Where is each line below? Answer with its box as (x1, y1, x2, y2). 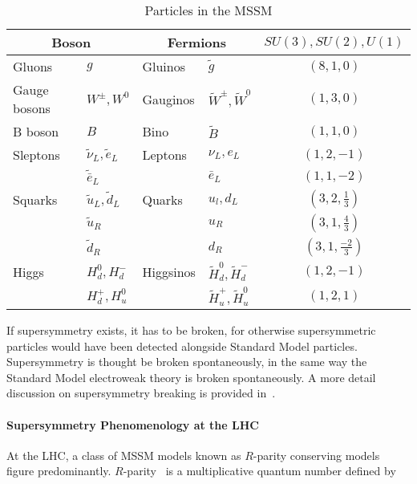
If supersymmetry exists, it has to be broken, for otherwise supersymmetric (6, 322, 376, 339)
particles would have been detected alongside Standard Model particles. (6, 337, 358, 354)
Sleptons (13, 145, 60, 164)
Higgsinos (142, 262, 196, 281)
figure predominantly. (6, 462, 111, 479)
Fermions (167, 33, 226, 51)
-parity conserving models (253, 446, 380, 463)
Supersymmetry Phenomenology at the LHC (6, 416, 259, 433)
